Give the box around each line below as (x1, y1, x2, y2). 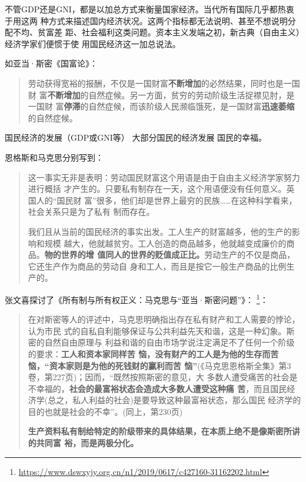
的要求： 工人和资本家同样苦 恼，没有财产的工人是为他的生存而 (28, 347, 271, 360)
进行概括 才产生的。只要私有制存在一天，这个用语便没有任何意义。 (28, 182, 287, 195)
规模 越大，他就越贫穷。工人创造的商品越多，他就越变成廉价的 (44, 237, 287, 249)
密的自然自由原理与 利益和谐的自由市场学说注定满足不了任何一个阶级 (28, 336, 295, 348)
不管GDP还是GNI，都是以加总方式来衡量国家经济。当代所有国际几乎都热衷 (5, 3, 294, 15)
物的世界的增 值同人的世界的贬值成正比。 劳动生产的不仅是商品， (44, 248, 295, 261)
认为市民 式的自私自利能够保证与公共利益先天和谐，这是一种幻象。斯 (28, 324, 295, 337)
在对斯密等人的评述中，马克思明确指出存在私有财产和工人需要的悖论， (28, 313, 300, 325)
